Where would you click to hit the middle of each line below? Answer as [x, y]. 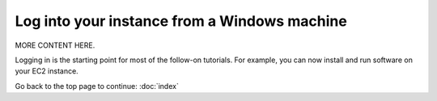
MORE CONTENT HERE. [55, 45]
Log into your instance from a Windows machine [181, 21]
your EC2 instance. [47, 71]
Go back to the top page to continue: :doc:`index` [97, 86]
